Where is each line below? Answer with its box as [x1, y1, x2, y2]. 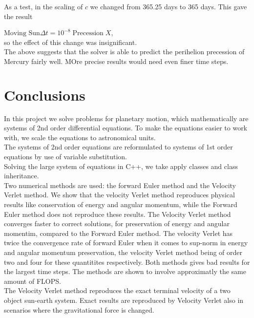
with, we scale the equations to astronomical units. [4, 132, 156, 142]
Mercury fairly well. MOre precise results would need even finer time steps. [4, 56, 229, 66]
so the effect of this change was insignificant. [4, 37, 137, 47]
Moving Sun [4, 30, 40, 37]
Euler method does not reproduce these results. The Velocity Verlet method [4, 209, 231, 219]
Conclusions [4, 85, 85, 105]
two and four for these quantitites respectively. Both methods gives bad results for [4, 256, 250, 267]
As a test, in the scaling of [4, 1, 83, 11]
